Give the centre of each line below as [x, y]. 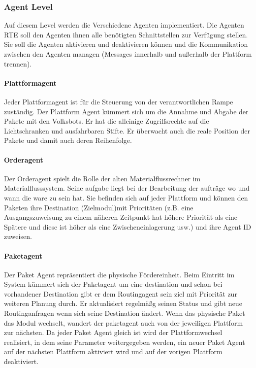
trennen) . [18, 63]
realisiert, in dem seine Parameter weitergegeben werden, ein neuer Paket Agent [125, 342]
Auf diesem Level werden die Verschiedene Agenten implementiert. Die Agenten [124, 25]
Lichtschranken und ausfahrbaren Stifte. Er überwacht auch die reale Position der [127, 130]
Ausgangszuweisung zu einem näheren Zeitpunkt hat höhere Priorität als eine [121, 217]
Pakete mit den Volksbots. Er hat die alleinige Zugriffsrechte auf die [107, 121]
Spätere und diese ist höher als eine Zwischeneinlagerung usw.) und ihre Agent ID [128, 226]
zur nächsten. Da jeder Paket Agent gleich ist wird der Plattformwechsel [113, 332]
